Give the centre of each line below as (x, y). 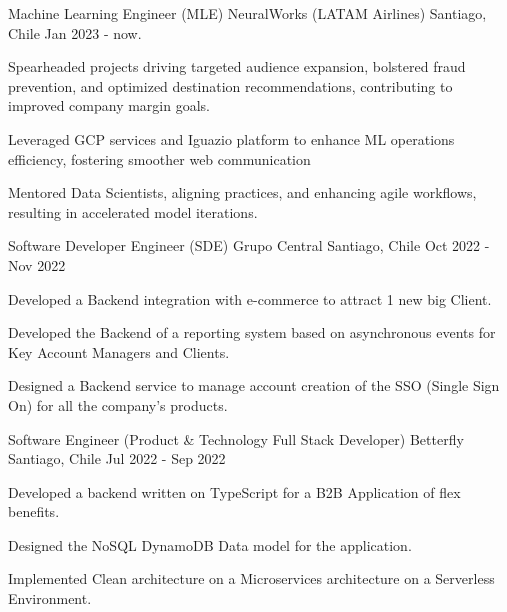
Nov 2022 (37, 264)
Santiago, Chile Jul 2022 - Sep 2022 (117, 458)
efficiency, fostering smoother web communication (159, 158)
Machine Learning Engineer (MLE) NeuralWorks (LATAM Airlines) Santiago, (247, 13)
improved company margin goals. (109, 105)
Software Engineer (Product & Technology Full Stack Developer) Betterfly (236, 438)
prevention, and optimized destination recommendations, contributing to (230, 85)
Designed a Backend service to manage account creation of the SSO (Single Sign (254, 385)
